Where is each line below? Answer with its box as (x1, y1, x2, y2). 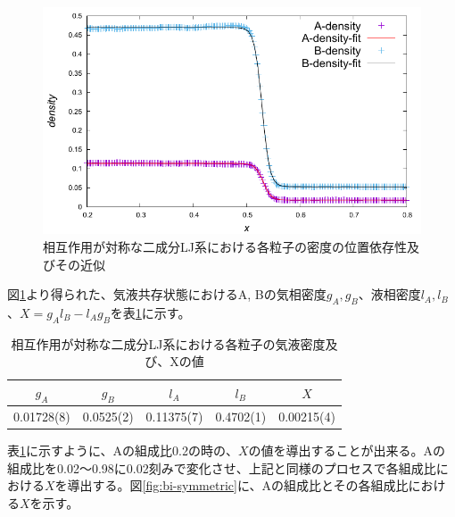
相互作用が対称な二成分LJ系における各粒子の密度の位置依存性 (43, 237, 407, 255)
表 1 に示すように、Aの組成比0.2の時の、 (7, 441, 238, 460)
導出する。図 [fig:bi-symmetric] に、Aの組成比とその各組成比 (67, 476, 409, 495)
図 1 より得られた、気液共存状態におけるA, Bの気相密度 (7, 285, 327, 304)
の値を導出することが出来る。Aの (248, 441, 446, 460)
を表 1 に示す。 (110, 303, 191, 321)
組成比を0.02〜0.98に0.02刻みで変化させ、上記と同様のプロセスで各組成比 (7, 458, 436, 477)
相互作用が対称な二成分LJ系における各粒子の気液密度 (11, 334, 326, 353)
